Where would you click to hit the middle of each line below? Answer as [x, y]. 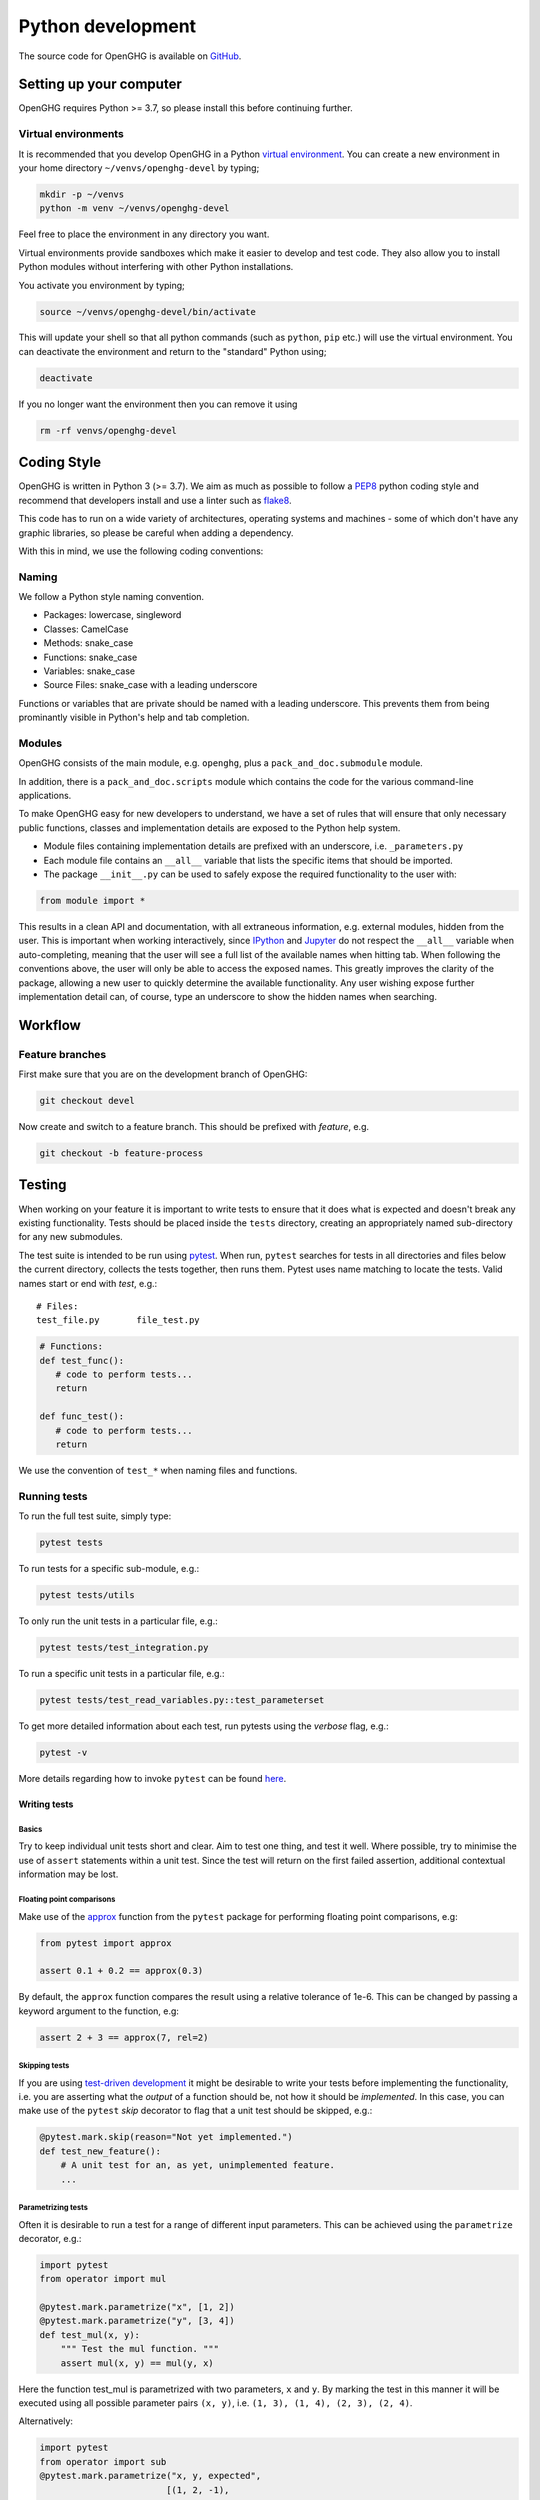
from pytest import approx [105, 1943]
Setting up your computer [100, 84]
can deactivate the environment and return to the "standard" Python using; [172, 351]
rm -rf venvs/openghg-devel [108, 430]
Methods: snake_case [88, 643]
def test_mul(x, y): [89, 2334]
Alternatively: [46, 2421]
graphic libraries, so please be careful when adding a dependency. [156, 532]
